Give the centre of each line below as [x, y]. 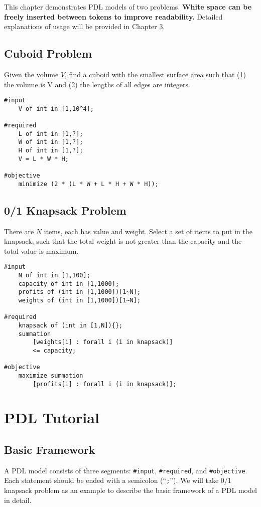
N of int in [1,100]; [54, 276]
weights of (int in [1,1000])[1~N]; [80, 300]
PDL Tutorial [52, 417]
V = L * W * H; [43, 159]
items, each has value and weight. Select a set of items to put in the [148, 231]
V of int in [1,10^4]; [56, 109]
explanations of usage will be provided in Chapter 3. [85, 26]
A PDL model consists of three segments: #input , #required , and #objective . [126, 470]
